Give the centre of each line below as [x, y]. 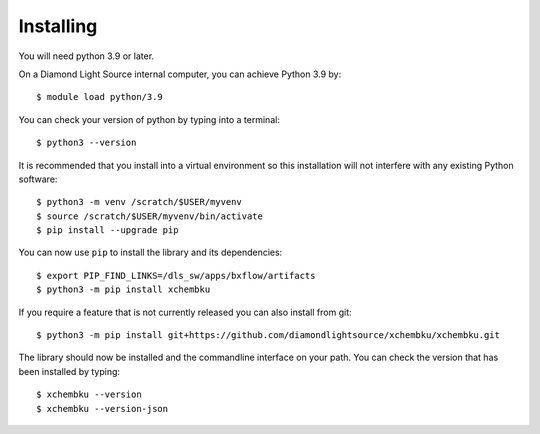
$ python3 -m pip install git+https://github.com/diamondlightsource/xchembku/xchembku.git [268, 335]
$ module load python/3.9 [100, 97]
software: [38, 179]
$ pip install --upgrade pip [107, 230]
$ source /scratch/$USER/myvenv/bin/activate [150, 216]
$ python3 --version [86, 143]
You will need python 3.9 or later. [86, 56]
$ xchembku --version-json [102, 408]
